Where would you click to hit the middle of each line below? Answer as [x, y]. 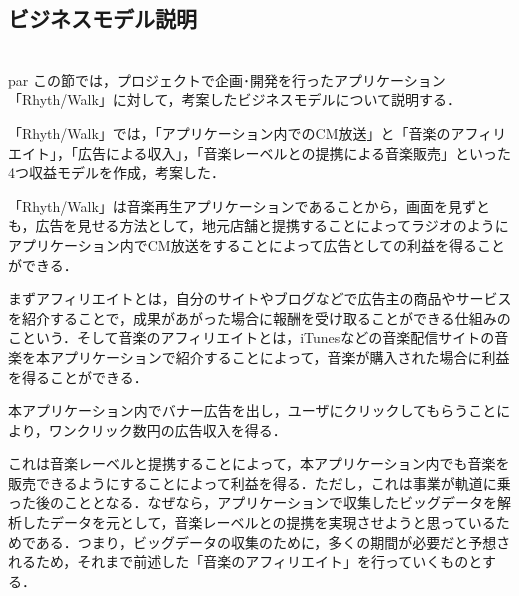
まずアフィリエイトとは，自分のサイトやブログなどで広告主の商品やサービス [260, 298]
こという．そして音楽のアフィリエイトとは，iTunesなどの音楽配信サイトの [251, 337]
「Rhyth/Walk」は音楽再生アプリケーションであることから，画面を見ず [242, 205]
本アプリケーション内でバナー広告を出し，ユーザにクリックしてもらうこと [252, 410]
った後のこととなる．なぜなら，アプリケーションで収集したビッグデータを [252, 502]
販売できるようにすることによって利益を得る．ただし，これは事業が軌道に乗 [259, 482]
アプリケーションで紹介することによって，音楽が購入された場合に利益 [279, 356]
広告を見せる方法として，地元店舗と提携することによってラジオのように [272, 225]
